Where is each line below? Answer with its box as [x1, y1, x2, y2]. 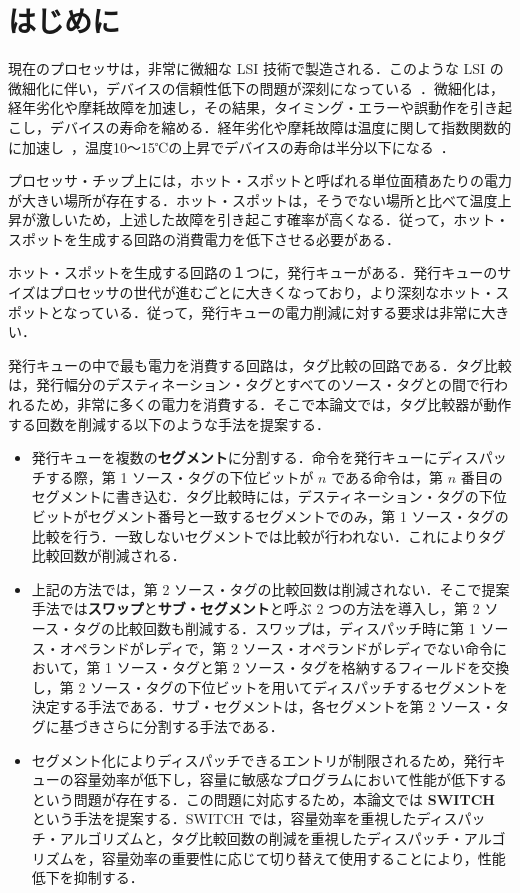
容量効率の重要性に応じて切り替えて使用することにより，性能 [101, 847, 506, 868]
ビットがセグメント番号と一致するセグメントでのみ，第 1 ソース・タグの [31, 506, 509, 526]
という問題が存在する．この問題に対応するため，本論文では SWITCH [31, 788, 495, 809]
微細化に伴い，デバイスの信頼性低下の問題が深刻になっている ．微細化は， [8, 77, 504, 98]
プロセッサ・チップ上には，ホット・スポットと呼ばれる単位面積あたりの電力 [8, 170, 512, 191]
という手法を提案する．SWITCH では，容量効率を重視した [31, 808, 417, 829]
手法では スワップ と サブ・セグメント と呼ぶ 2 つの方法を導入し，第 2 [31, 598, 480, 619]
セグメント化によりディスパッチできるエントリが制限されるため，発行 [31, 749, 492, 770]
